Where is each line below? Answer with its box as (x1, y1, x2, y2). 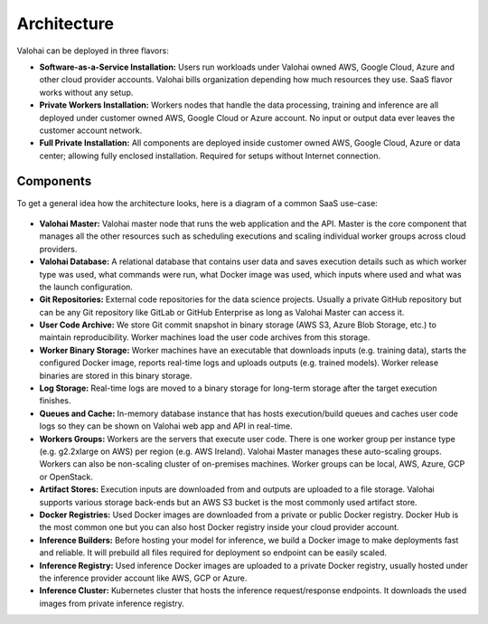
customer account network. (39, 125, 143, 136)
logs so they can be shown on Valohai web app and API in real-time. (39, 421, 293, 431)
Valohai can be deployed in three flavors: (16, 45, 169, 56)
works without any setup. (39, 87, 134, 98)
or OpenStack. (39, 471, 94, 482)
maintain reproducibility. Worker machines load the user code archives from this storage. (39, 332, 371, 343)
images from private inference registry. (39, 598, 185, 609)
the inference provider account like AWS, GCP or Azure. (39, 572, 248, 583)
